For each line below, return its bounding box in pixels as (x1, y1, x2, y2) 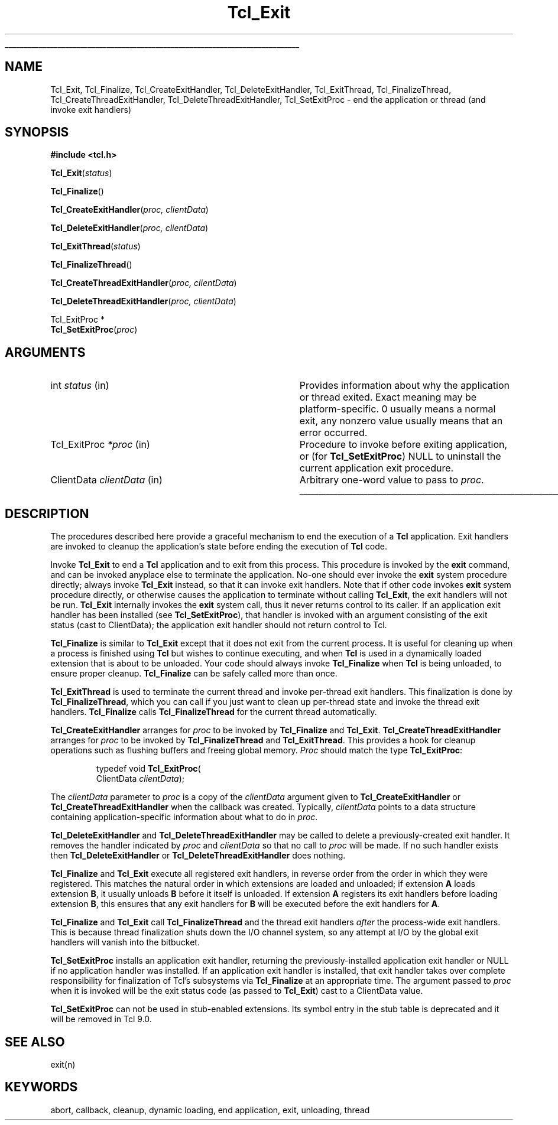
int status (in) (50, 379, 109, 392)
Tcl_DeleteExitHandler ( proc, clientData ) (50, 223, 209, 233)
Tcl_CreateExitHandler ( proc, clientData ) (50, 204, 209, 215)
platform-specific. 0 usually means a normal (299, 403, 496, 415)
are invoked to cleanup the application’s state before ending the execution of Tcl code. (50, 541, 388, 552)
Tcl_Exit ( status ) (50, 168, 112, 178)
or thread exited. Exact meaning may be (299, 391, 477, 404)
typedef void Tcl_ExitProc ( (96, 763, 201, 774)
